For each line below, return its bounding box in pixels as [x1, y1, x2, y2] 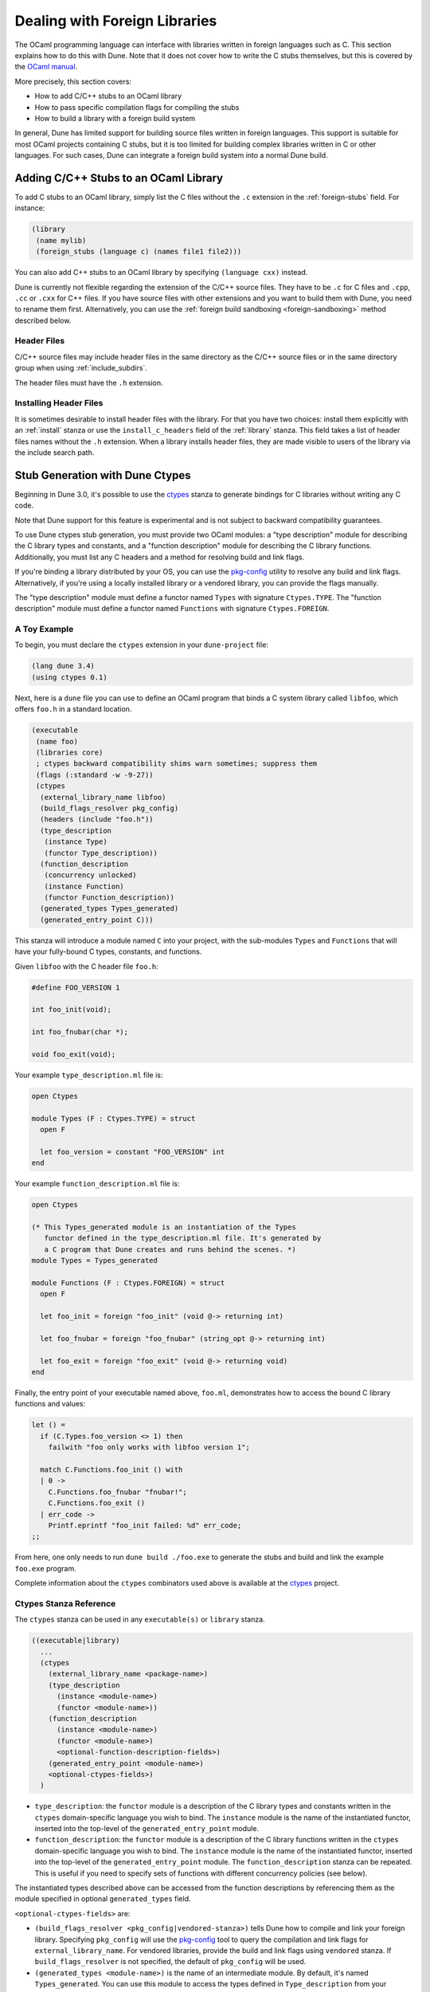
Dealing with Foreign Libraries [14, 12, 217, 29]
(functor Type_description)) [44, 849, 158, 857]
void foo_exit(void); [31, 1049, 116, 1059]
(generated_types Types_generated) [40, 904, 179, 913]
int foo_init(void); [31, 1005, 111, 1014]
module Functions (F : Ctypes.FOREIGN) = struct [31, 1278, 225, 1287]
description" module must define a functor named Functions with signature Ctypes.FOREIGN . [14, 604, 330, 614]
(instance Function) [44, 881, 125, 891]
